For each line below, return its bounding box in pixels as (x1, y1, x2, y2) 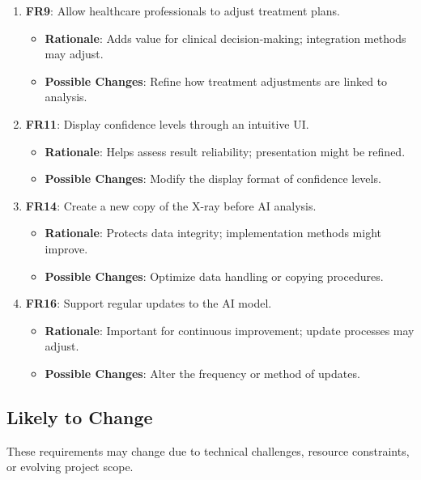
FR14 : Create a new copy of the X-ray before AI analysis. (25, 197, 317, 214)
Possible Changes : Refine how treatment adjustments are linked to (45, 72, 388, 89)
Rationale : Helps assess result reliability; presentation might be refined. (45, 142, 406, 159)
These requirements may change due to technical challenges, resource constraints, (6, 442, 410, 459)
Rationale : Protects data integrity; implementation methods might (45, 224, 382, 241)
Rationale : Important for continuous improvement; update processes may (45, 321, 415, 338)
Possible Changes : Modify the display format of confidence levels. (45, 170, 381, 187)
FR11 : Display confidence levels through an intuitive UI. (25, 115, 309, 132)
